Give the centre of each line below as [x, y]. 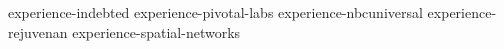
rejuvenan [38, 31]
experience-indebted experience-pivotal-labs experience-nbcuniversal [215, 12]
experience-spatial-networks [156, 31]
